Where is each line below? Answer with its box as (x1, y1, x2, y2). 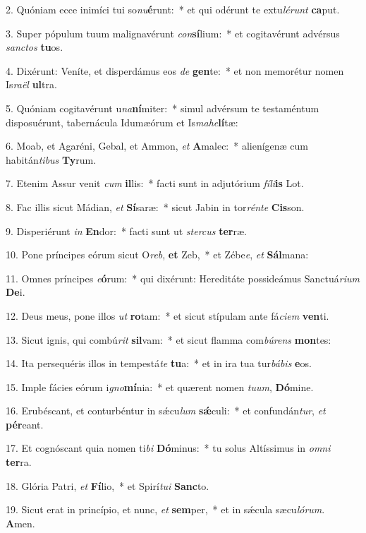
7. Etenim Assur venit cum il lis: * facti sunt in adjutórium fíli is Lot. (6, 176, 304, 191)
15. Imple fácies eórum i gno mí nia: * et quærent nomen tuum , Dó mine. (6, 379, 314, 394)
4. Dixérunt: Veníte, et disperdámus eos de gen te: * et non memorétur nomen (6, 63, 344, 78)
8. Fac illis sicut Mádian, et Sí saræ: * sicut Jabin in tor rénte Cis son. (6, 199, 305, 214)
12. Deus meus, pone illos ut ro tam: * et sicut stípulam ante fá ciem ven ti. (6, 308, 329, 323)
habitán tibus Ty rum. (6, 152, 97, 167)
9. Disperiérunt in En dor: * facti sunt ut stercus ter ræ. (6, 223, 247, 238)
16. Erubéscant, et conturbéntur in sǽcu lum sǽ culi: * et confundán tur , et (6, 403, 326, 418)
